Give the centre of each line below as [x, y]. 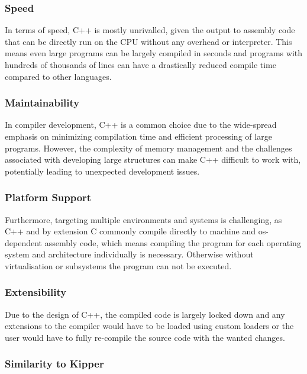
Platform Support [48, 197]
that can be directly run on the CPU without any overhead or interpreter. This [148, 41]
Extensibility [36, 292]
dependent [24, 242]
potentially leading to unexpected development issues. [102, 171]
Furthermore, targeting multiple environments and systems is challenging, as [143, 219]
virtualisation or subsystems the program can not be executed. [118, 265]
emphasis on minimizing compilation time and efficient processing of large [138, 136]
